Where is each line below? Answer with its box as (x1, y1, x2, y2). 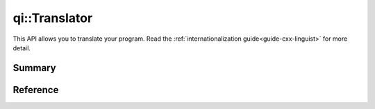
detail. (12, 43, 31, 52)
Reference (12, 83, 59, 96)
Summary (12, 62, 56, 74)
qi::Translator (12, 10, 93, 26)
